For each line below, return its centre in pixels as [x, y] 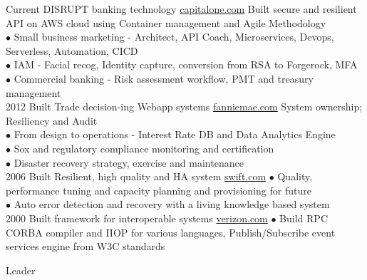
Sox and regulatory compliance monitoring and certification [144, 148]
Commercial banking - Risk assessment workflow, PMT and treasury [164, 78]
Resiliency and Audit [52, 120]
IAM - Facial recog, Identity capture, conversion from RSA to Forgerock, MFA [186, 64]
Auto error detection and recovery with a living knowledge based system [172, 204]
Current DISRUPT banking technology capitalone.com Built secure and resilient [181, 9]
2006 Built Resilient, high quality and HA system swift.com [136, 176]
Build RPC [304, 218]
